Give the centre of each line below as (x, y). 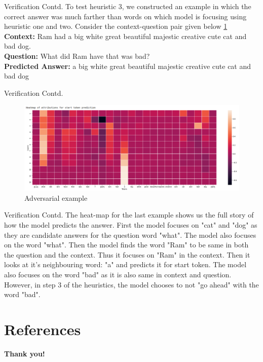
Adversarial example (56, 197)
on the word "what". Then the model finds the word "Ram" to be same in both (126, 245)
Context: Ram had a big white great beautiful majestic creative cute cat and (125, 36)
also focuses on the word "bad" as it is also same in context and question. (118, 275)
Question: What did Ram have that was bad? (77, 56)
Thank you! (25, 353)
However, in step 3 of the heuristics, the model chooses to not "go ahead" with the (131, 284)
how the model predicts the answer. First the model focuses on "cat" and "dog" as (131, 225)
